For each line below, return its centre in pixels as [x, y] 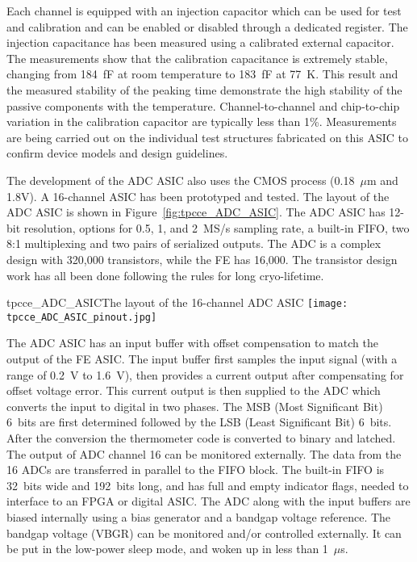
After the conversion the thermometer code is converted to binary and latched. [201, 437]
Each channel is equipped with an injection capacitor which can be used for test [204, 10]
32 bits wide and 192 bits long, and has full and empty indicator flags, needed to [208, 485]
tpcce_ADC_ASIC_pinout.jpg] [82, 317]
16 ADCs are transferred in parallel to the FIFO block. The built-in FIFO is [196, 470]
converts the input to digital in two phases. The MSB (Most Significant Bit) [195, 406]
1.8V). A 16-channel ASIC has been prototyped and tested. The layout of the [198, 196]
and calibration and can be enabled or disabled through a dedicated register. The [207, 26]
